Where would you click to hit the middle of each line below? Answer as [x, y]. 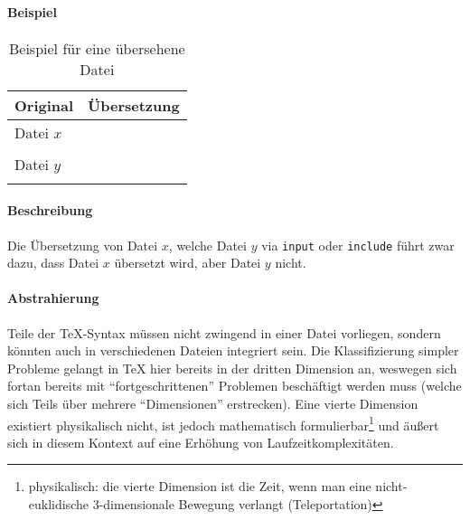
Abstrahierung [53, 298]
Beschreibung [50, 210]
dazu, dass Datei [53, 263]
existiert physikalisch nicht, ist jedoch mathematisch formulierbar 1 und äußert [223, 423]
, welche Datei [207, 245]
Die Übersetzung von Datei [83, 245]
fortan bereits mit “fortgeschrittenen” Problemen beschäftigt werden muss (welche [235, 386]
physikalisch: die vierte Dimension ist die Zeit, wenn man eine [200, 486]
